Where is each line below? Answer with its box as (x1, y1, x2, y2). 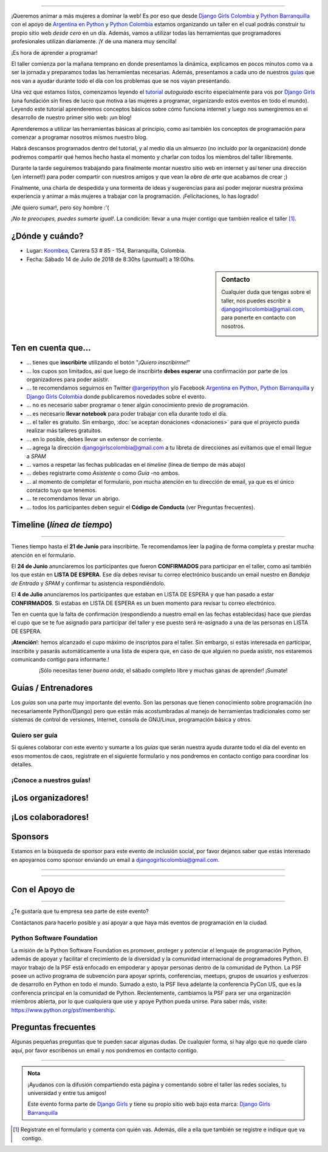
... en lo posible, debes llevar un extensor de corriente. (26, 435, 163, 442)
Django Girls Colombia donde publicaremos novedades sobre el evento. (26, 393, 207, 400)
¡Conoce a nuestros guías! (11, 776, 91, 784)
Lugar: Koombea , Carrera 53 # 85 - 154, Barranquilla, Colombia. (26, 247, 186, 254)
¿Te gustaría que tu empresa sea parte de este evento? (11, 907, 149, 915)
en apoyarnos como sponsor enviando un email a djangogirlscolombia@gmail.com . (11, 856, 220, 864)
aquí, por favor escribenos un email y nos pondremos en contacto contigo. (11, 1047, 199, 1054)
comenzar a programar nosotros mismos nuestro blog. (11, 134, 148, 141)
